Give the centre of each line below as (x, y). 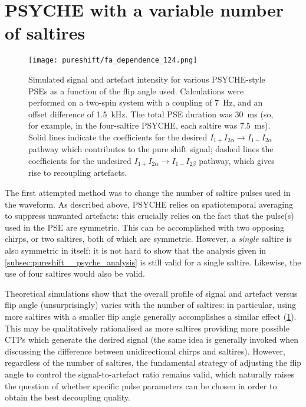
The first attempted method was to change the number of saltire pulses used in (148, 193)
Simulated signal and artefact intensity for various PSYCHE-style (147, 79)
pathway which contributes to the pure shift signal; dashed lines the (151, 149)
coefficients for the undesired (80, 160)
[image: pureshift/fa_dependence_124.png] (113, 60)
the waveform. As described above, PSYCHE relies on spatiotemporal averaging (149, 204)
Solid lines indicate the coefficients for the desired (118, 137)
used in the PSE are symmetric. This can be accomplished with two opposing (145, 227)
